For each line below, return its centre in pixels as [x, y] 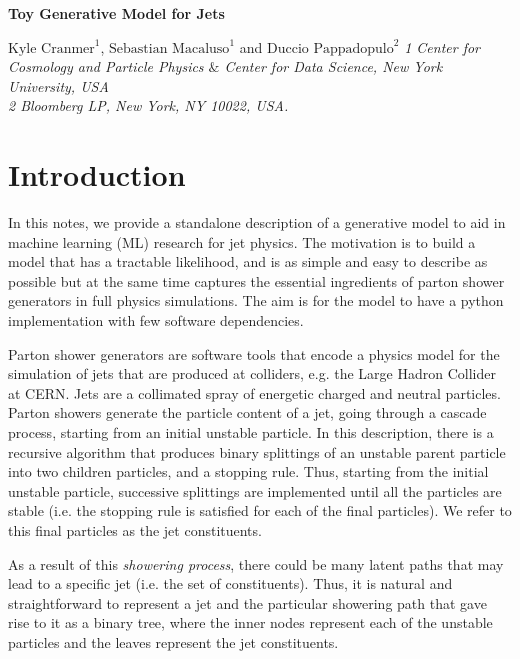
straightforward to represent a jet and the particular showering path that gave [247, 602]
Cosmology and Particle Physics [106, 66]
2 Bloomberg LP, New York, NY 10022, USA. [148, 105]
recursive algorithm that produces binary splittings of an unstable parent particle [257, 451]
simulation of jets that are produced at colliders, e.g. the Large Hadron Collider [252, 373]
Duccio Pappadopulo [330, 48]
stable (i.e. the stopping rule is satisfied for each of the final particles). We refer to [260, 510]
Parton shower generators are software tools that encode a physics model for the [254, 353]
